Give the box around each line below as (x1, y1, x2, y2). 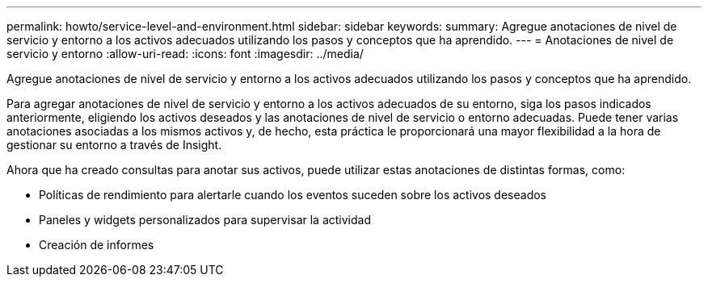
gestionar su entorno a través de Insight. (6, 138, 222, 152)
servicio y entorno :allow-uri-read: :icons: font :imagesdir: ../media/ (6, 47, 364, 60)
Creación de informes (39, 238, 154, 252)
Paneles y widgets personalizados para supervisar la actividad (39, 213, 371, 227)
